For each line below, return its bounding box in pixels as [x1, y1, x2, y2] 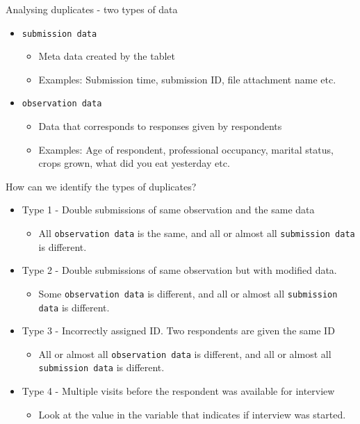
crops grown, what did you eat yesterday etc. [38, 156, 230, 170]
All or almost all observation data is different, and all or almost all [38, 346, 332, 361]
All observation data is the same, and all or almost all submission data [38, 226, 355, 240]
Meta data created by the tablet [38, 49, 176, 63]
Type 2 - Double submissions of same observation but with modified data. [22, 263, 337, 277]
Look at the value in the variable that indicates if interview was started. [38, 407, 346, 421]
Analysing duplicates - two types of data [6, 2, 178, 16]
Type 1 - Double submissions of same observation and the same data [22, 202, 315, 217]
